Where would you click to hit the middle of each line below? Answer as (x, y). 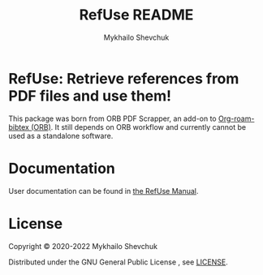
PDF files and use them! (90, 96)
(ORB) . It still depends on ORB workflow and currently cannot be (138, 127)
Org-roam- (236, 118)
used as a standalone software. (61, 135)
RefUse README (136, 15)
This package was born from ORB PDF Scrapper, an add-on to (112, 118)
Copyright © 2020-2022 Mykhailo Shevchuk (83, 246)
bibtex (19, 127)
